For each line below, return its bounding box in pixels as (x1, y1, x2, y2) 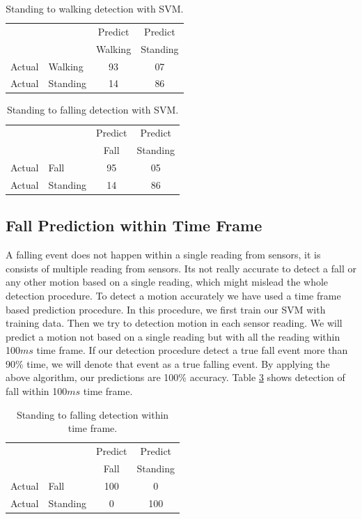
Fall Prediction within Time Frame (6, 215, 262, 236)
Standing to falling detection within (16, 407, 169, 421)
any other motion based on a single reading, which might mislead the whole (6, 274, 329, 289)
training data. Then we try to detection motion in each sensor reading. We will (6, 316, 343, 330)
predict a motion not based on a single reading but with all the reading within (6, 329, 340, 343)
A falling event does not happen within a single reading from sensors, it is (6, 247, 321, 262)
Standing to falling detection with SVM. (6, 102, 179, 117)
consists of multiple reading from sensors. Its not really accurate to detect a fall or (6, 261, 356, 275)
